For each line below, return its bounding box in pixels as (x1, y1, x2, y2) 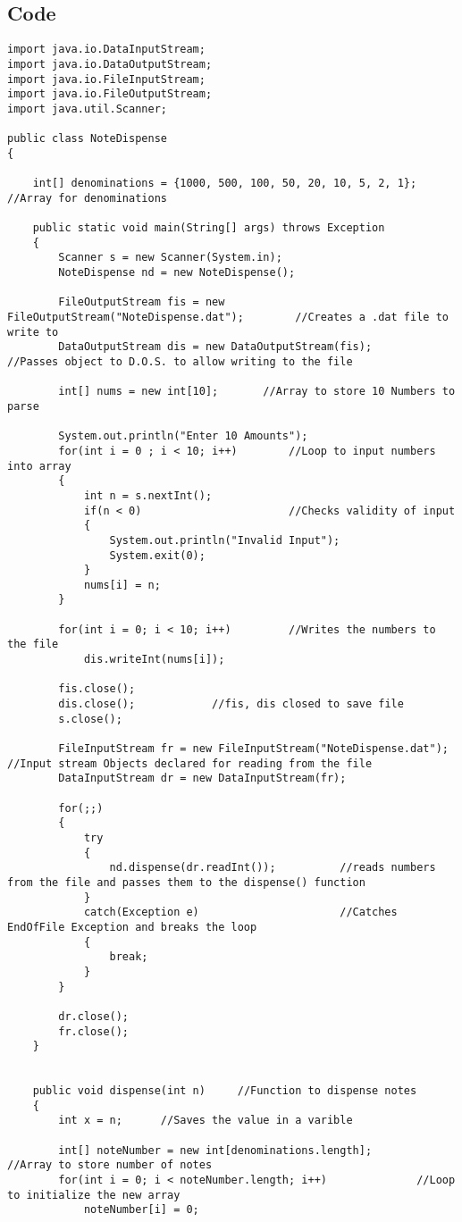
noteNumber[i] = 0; (83, 1203, 199, 1217)
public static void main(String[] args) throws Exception (32, 222, 385, 235)
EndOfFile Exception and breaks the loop (7, 920, 257, 933)
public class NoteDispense (7, 132, 167, 146)
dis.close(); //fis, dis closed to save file (58, 698, 404, 711)
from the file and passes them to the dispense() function (7, 875, 365, 889)
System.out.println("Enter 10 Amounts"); (58, 430, 308, 443)
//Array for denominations (7, 191, 167, 205)
